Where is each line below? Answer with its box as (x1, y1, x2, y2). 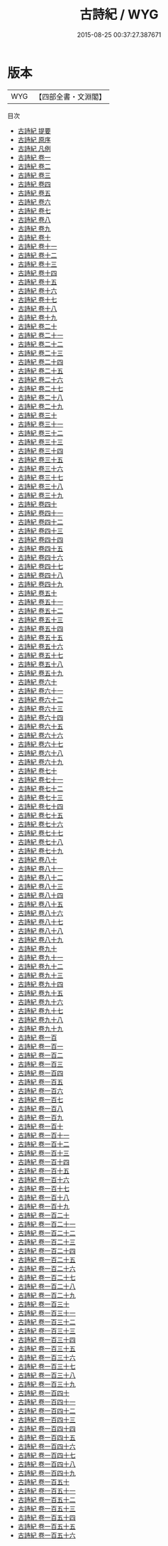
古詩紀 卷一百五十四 (17, 1513, 76, 1522)
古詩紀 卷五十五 (17, 633, 64, 641)
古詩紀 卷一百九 (17, 1113, 64, 1121)
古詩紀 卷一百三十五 (17, 1344, 76, 1353)
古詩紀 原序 (17, 135, 51, 144)
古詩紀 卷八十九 (17, 935, 64, 944)
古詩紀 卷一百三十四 (17, 1335, 76, 1344)
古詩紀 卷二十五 (17, 366, 64, 375)
